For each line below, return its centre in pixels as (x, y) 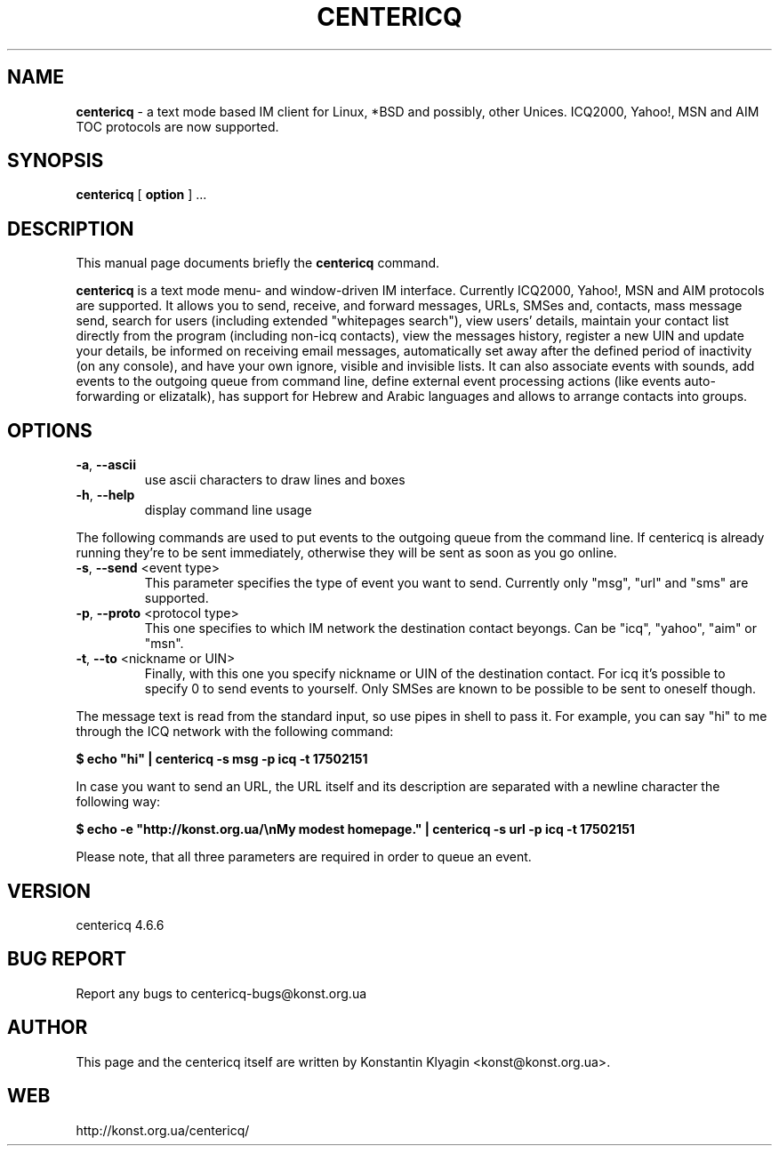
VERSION (49, 891)
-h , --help (105, 495)
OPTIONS (50, 430)
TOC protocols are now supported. (177, 126)
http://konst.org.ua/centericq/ (163, 1130)
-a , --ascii (106, 465)
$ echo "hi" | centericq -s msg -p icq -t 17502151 (222, 759)
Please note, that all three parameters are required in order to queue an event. (304, 857)
